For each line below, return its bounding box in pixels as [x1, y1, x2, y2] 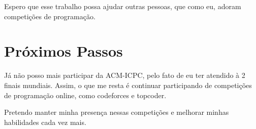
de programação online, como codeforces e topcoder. [4, 90, 167, 100]
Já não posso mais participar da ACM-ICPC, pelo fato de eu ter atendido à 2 [4, 70, 245, 80]
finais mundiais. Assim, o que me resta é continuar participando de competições [4, 79, 252, 90]
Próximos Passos [4, 40, 123, 61]
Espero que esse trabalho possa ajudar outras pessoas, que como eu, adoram [4, 1, 241, 11]
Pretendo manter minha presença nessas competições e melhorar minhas [4, 107, 229, 117]
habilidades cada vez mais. [4, 116, 86, 127]
